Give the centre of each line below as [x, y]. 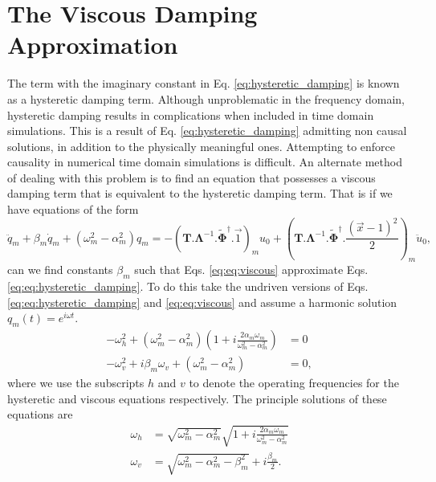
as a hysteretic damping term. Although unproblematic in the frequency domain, [206, 98]
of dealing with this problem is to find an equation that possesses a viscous [192, 177]
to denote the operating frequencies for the [294, 383]
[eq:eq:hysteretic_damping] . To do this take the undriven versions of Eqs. [188, 286]
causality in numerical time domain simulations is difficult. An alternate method [205, 162]
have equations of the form [73, 209]
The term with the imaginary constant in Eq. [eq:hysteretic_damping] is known [204, 83]
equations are [40, 414]
